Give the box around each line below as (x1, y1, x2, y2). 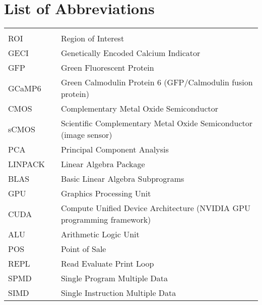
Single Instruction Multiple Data (60, 287, 176, 299)
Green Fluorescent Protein (60, 62, 154, 74)
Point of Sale (60, 243, 106, 255)
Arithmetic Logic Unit (60, 228, 140, 240)
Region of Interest (60, 32, 124, 44)
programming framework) (60, 214, 151, 226)
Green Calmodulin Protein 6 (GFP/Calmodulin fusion (60, 76, 253, 88)
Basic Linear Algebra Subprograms (60, 173, 184, 185)
